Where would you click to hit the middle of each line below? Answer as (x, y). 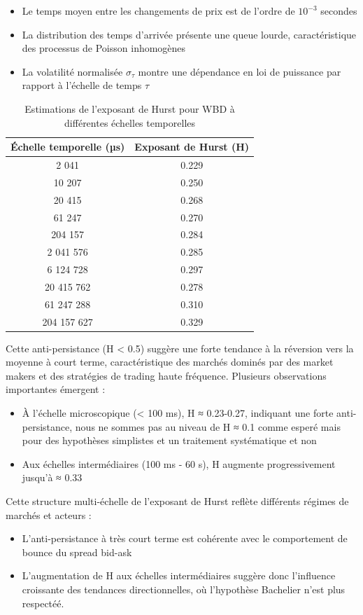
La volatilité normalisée (72, 71)
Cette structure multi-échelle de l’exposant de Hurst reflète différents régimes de (177, 501)
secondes (339, 11)
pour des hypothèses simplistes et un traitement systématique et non (169, 440)
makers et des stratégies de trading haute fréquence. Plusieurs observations (166, 375)
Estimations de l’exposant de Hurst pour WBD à (130, 108)
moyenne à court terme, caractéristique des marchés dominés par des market (170, 362)
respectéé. (43, 603)
